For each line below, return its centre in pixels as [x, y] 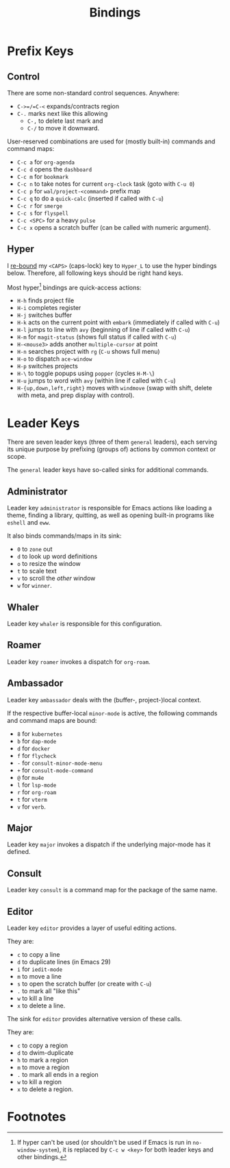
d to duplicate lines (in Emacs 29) [64, 962]
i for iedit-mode [40, 969]
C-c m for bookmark [43, 177]
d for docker [34, 748]
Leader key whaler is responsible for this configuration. [85, 624]
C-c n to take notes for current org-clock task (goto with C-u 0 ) [106, 184]
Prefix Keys [40, 51]
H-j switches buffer [44, 315]
